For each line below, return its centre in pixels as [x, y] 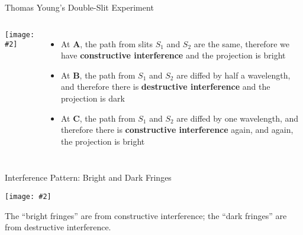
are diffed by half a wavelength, [233, 75]
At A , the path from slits [107, 43]
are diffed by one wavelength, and [238, 118]
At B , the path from [98, 75]
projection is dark [93, 98]
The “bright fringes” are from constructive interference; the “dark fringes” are [146, 215]
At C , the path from [98, 118]
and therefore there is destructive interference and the [165, 87]
